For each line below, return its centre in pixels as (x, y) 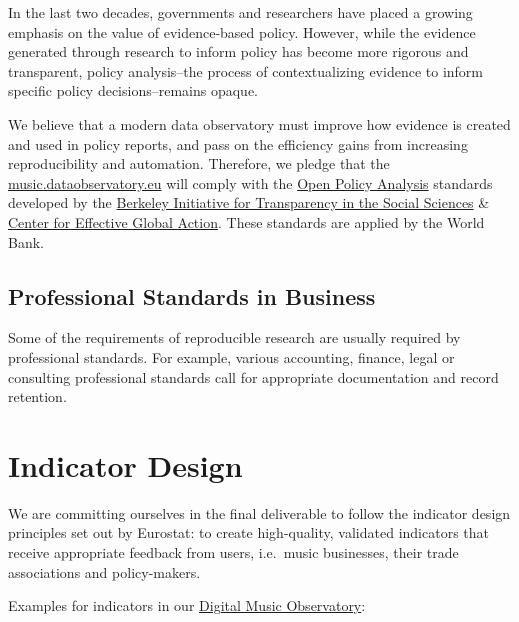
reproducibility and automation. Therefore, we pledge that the (199, 163)
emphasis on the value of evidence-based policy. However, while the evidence (242, 31)
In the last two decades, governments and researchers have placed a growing (240, 12)
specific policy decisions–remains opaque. (133, 90)
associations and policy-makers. (104, 571)
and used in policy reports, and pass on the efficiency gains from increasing (238, 143)
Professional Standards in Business (192, 295)
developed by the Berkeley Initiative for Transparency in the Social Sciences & (249, 202)
